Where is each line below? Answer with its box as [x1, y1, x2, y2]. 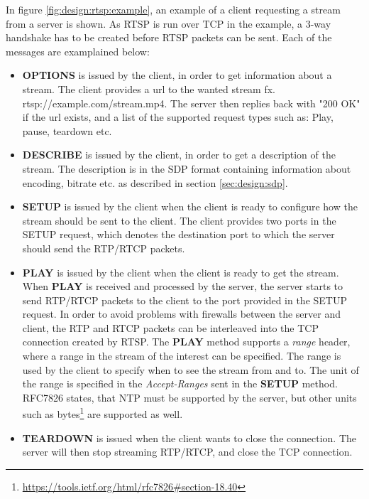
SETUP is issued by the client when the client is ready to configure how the [22, 199, 358, 214]
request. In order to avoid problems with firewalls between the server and [22, 306, 341, 321]
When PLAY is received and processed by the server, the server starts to [22, 279, 343, 294]
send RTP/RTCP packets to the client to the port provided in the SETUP [22, 292, 347, 307]
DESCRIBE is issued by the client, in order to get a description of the [22, 147, 336, 162]
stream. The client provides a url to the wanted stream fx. [22, 81, 275, 96]
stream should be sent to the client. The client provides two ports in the [22, 213, 336, 227]
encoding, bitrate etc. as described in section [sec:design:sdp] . [22, 175, 288, 190]
